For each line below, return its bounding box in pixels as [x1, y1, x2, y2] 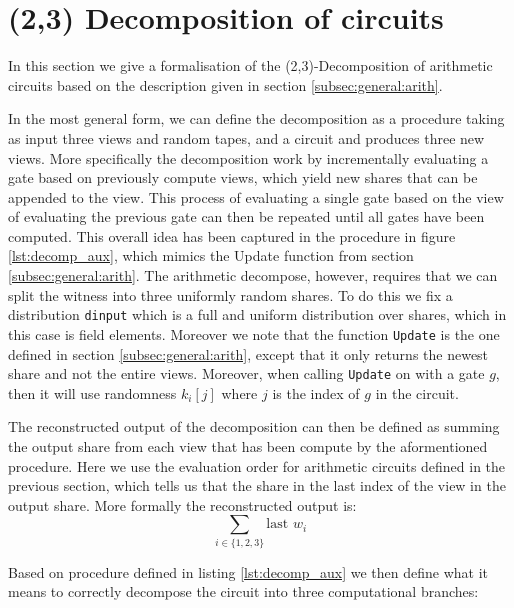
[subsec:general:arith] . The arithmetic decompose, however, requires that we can [8, 265, 498, 286]
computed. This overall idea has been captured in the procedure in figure [8, 225, 456, 246]
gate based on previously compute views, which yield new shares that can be [8, 167, 478, 188]
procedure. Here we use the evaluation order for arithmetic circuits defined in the [8, 455, 506, 476]
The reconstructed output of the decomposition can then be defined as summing [8, 416, 500, 437]
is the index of [272, 382, 360, 403]
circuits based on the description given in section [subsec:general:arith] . [8, 74, 443, 95]
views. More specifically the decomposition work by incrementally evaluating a [8, 147, 489, 168]
